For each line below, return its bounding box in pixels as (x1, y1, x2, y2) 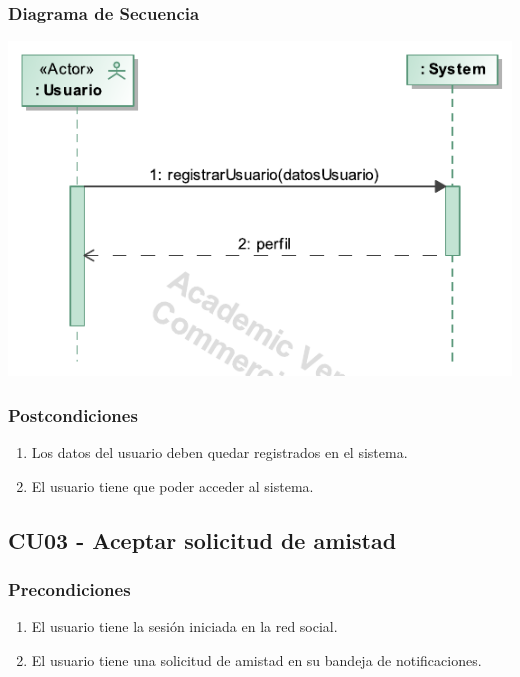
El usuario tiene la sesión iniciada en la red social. (31, 616, 338, 637)
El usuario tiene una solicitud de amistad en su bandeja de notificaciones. (31, 649, 482, 670)
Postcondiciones (8, 402, 138, 427)
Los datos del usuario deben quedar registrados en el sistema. (31, 442, 408, 463)
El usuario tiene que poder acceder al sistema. (31, 475, 314, 496)
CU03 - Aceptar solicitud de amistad (8, 524, 397, 555)
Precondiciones (8, 577, 131, 602)
